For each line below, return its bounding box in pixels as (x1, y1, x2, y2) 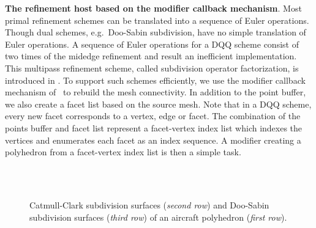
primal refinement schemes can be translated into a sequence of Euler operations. (5, 13, 309, 26)
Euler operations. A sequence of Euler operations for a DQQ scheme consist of (5, 37, 299, 50)
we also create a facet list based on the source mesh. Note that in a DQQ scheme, (5, 97, 312, 110)
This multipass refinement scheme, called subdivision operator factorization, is (5, 61, 299, 74)
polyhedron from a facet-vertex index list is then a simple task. (5, 145, 241, 158)
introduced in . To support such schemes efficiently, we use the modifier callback (5, 73, 306, 86)
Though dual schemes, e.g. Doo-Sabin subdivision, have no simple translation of (5, 26, 306, 39)
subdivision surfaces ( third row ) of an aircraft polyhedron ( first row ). (29, 210, 287, 223)
